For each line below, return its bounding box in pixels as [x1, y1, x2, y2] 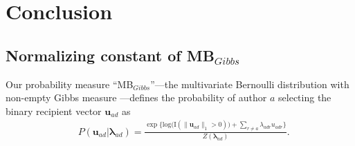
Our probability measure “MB [6, 76, 134, 91]
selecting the [278, 90, 331, 105]
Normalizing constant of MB [6, 44, 215, 65]
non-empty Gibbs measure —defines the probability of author [6, 90, 267, 105]
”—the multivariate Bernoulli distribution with [150, 76, 349, 91]
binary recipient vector [6, 103, 102, 118]
